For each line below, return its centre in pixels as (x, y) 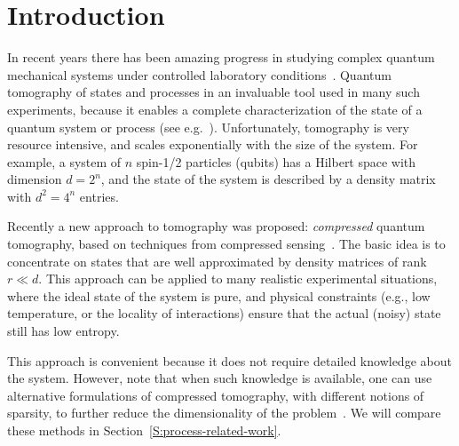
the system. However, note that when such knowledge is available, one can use (220, 378)
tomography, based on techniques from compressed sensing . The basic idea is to (226, 244)
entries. (99, 196)
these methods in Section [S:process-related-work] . (144, 430)
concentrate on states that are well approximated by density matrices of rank (217, 261)
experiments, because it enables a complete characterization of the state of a (215, 109)
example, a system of (64, 161)
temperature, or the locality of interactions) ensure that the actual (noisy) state (224, 313)
